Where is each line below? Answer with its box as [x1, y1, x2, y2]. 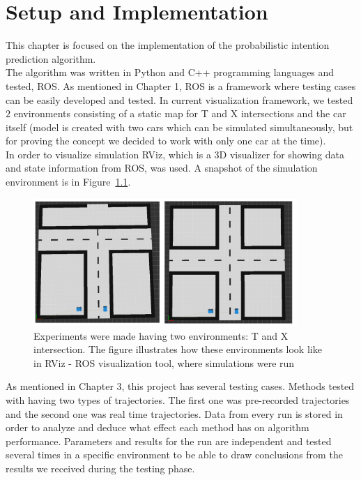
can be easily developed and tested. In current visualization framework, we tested [6, 92, 353, 107]
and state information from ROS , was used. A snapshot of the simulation [6, 160, 318, 175]
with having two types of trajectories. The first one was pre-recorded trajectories [6, 392, 350, 407]
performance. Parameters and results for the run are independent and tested [6, 433, 332, 448]
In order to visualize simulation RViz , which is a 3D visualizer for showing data [6, 147, 344, 161]
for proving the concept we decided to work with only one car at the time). [6, 133, 326, 148]
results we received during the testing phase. [6, 460, 195, 475]
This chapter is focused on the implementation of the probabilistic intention [6, 38, 330, 52]
